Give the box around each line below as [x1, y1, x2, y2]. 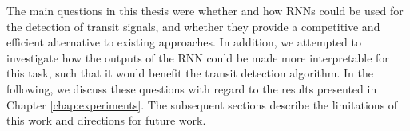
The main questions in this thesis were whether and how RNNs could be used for [6, 2, 404, 18]
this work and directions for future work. [6, 112, 206, 129]
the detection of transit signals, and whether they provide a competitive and [6, 18, 380, 34]
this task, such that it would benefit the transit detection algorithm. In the [6, 65, 373, 81]
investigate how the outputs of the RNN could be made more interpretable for [6, 49, 389, 65]
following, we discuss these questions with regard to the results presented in [6, 80, 377, 97]
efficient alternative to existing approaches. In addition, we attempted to [6, 34, 361, 50]
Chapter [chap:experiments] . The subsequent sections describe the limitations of [6, 96, 398, 113]
